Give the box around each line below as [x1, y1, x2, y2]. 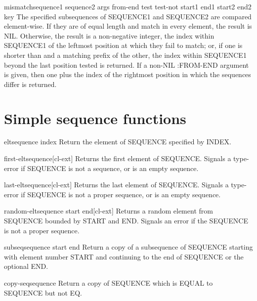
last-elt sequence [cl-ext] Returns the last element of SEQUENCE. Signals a [4, 179, 229, 190]
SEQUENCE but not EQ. [4, 287, 82, 298]
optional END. [4, 261, 48, 271]
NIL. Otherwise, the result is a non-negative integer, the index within [4, 30, 214, 41]
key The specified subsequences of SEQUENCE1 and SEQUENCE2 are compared [4, 11, 252, 21]
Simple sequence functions [4, 108, 186, 128]
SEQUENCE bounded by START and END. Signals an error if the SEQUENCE [4, 215, 248, 226]
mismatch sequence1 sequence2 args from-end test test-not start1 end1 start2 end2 [4, 1, 252, 11]
